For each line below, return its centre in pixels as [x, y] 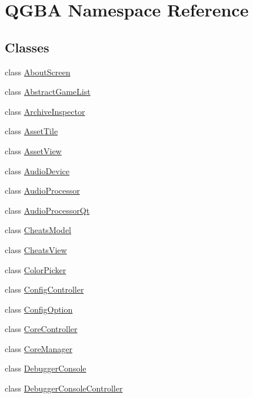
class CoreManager [39, 348]
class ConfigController [44, 289]
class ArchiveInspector [45, 111]
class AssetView [33, 150]
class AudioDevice [37, 170]
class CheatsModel [38, 230]
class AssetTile [31, 131]
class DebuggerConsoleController [64, 388]
